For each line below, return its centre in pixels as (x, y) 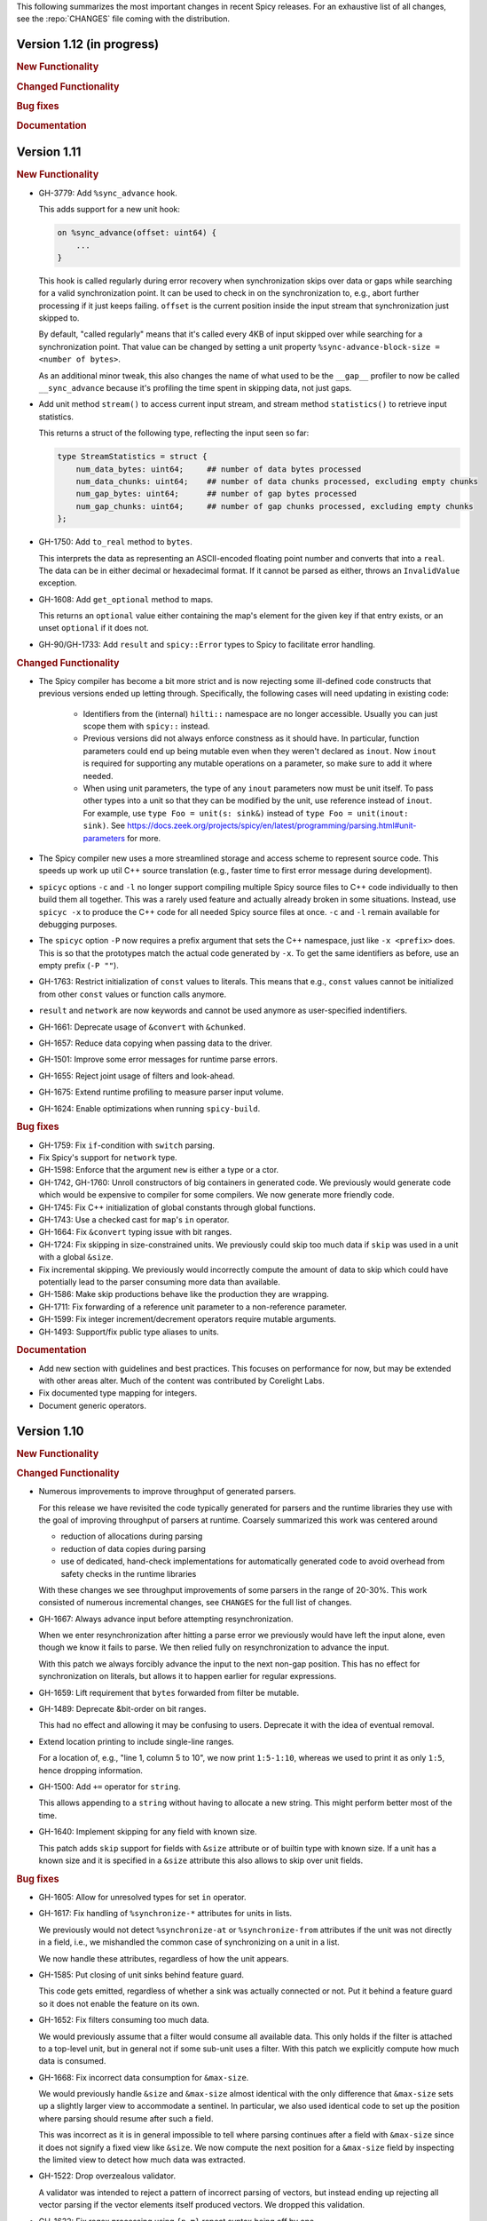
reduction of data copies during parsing (133, 1548)
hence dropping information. (91, 1770)
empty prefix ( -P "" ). (79, 966)
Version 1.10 (50, 1431)
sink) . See (104, 825)
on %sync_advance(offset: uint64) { (137, 233)
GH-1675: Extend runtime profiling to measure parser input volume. (161, 1092)
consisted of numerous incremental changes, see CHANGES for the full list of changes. (195, 1603)
